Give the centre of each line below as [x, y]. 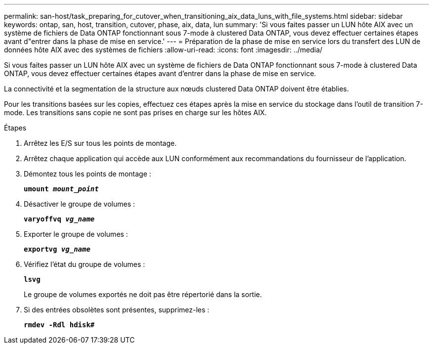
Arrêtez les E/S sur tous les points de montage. [100, 143]
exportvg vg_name [57, 249]
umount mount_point [61, 189]
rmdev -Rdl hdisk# [59, 325]
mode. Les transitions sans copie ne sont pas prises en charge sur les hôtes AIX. [135, 112]
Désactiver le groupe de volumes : [80, 204]
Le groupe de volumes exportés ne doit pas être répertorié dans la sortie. [143, 294]
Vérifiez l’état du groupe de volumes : [85, 264]
